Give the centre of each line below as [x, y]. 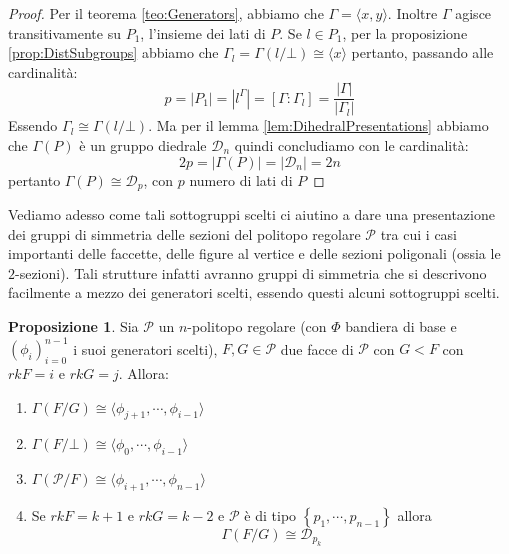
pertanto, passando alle [422, 52]
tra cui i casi [419, 233]
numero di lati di [241, 179]
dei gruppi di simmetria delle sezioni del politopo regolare [184, 233]
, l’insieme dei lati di [203, 32]
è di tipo [270, 514]
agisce [473, 13]
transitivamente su [64, 32]
